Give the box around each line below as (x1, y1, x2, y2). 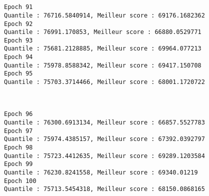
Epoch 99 (4, 160, 33, 168)
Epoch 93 (4, 36, 33, 44)
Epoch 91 (4, 3, 33, 11)
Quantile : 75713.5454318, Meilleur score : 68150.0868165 (4, 185, 205, 193)
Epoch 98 (4, 143, 33, 151)
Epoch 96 (4, 110, 33, 118)
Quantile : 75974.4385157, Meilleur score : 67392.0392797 (4, 135, 205, 143)
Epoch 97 (4, 127, 33, 134)
